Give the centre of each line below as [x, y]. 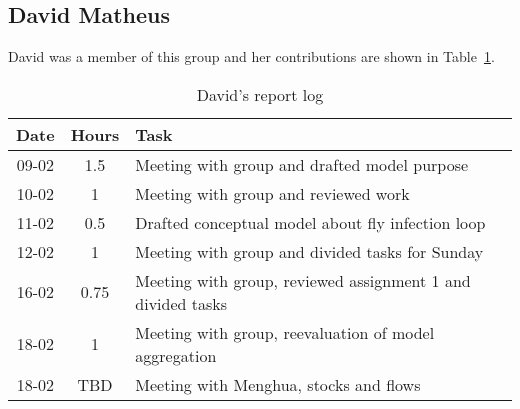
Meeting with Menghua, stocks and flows [278, 384]
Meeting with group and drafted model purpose [302, 164]
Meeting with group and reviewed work [272, 193]
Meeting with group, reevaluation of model [285, 332]
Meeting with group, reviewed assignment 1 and [303, 280]
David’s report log [260, 94]
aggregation [176, 355]
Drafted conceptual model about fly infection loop [310, 222]
